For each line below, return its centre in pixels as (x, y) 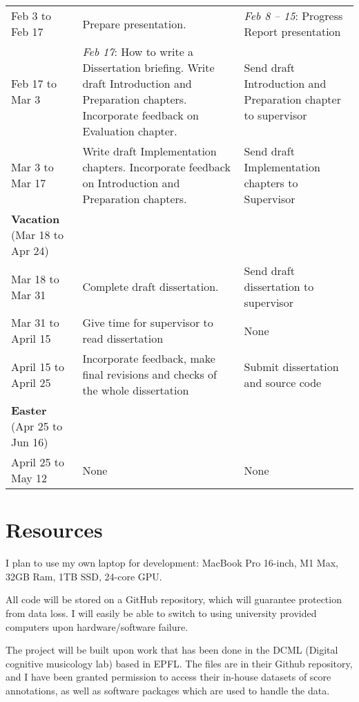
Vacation (36, 219)
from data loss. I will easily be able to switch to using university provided (161, 613)
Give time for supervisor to (148, 322)
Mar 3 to (32, 167)
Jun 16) (30, 442)
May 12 (29, 478)
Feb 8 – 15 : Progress (293, 16)
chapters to (271, 183)
